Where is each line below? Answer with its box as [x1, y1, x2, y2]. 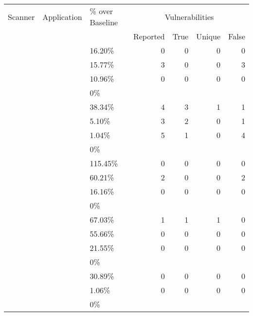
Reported [133, 31, 165, 42]
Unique [196, 31, 221, 42]
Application [42, 11, 82, 22]
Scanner [8, 11, 35, 22]
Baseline [90, 17, 118, 28]
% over [90, 5, 113, 17]
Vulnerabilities [164, 11, 214, 22]
